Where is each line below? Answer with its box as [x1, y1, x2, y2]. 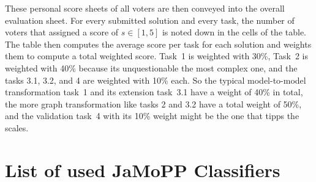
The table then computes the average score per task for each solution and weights [5, 37, 312, 50]
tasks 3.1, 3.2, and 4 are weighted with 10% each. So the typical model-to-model [5, 73, 306, 86]
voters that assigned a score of [5, 26, 119, 38]
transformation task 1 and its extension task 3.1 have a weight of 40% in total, [5, 86, 303, 98]
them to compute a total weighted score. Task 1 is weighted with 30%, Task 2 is [5, 49, 309, 62]
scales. [5, 121, 29, 134]
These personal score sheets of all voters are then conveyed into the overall [5, 2, 285, 14]
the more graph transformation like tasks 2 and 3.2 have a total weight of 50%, [5, 97, 302, 110]
